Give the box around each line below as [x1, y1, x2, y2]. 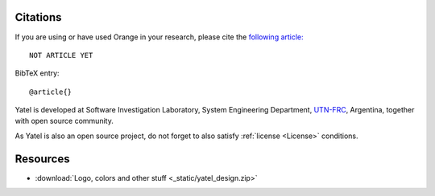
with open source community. [14, 116, 114, 126]
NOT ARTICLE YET [29, 51, 93, 59]
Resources [14, 152, 70, 165]
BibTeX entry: [14, 68, 60, 78]
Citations [14, 10, 62, 24]
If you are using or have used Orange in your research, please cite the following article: [14, 32, 304, 42]
